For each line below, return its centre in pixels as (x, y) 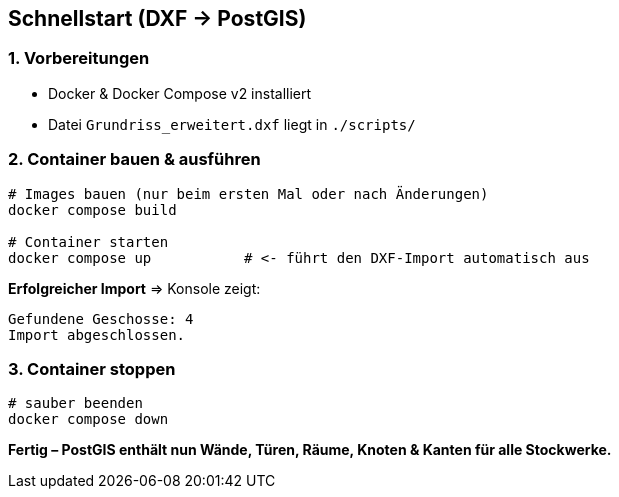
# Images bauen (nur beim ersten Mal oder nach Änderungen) (248, 193)
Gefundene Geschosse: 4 (101, 318)
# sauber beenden (75, 403)
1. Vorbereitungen (79, 58)
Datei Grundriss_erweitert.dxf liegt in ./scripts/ (232, 124)
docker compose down (88, 419)
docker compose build (92, 209)
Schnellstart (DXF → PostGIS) (157, 18)
